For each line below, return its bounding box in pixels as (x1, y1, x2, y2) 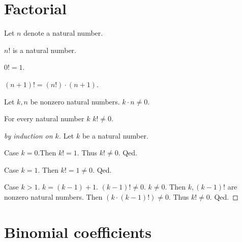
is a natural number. (12, 44, 76, 55)
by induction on (4, 130, 53, 141)
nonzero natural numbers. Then (4, 192, 103, 202)
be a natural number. (82, 130, 148, 141)
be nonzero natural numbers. (30, 96, 120, 106)
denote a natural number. (23, 28, 103, 38)
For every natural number (4, 113, 84, 124)
